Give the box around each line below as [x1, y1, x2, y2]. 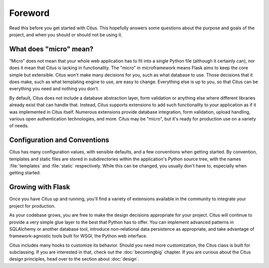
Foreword [9, 7, 50, 18]
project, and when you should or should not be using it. [9, 31, 123, 37]
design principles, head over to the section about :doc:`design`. [9, 256, 139, 262]
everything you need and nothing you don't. [9, 86, 100, 92]
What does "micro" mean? [9, 45, 94, 53]
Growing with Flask [9, 183, 70, 191]
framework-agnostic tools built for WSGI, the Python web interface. [9, 233, 148, 239]
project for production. [9, 203, 56, 209]
